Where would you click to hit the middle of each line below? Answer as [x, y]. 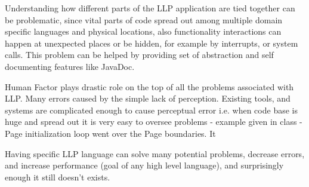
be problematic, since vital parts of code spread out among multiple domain [144, 19]
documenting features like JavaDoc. [70, 66]
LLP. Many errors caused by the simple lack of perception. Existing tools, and [148, 98]
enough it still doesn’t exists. [58, 177]
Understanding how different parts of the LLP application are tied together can [150, 8]
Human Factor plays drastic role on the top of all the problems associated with [149, 86]
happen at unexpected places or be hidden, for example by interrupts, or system [152, 43]
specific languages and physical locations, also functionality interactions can [143, 31]
